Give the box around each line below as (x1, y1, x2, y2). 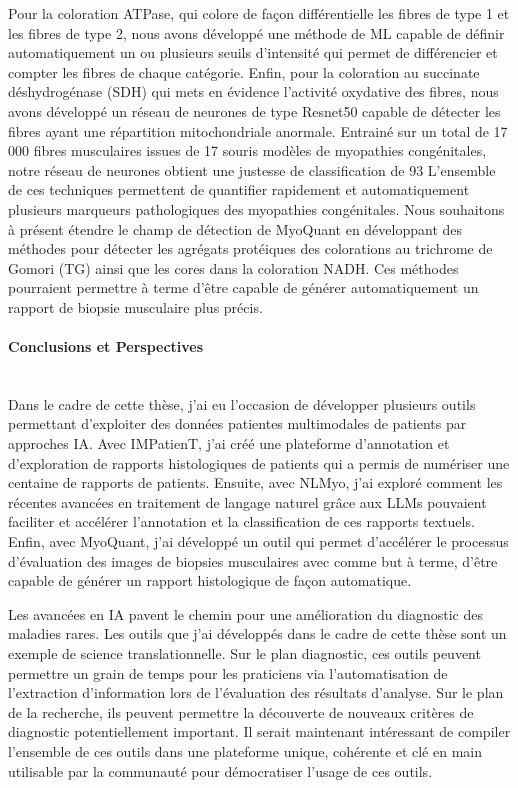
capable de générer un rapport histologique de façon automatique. (8, 570, 412, 591)
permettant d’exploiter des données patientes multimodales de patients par (8, 413, 467, 434)
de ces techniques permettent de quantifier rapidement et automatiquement (8, 179, 470, 200)
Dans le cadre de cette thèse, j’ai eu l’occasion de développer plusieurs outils (8, 393, 476, 414)
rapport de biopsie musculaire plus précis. (8, 296, 263, 317)
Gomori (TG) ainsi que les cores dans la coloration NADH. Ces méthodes (8, 257, 459, 278)
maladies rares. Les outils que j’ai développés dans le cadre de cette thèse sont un (8, 623, 507, 644)
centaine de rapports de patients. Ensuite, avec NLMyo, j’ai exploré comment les (8, 472, 503, 493)
